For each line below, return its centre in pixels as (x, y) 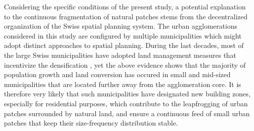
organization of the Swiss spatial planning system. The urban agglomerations (121, 26)
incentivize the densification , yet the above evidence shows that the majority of (125, 65)
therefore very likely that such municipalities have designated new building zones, (127, 94)
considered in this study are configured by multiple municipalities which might (123, 35)
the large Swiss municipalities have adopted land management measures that (120, 55)
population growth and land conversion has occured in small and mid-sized (117, 74)
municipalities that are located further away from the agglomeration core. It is (123, 84)
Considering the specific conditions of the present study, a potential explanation (125, 6)
